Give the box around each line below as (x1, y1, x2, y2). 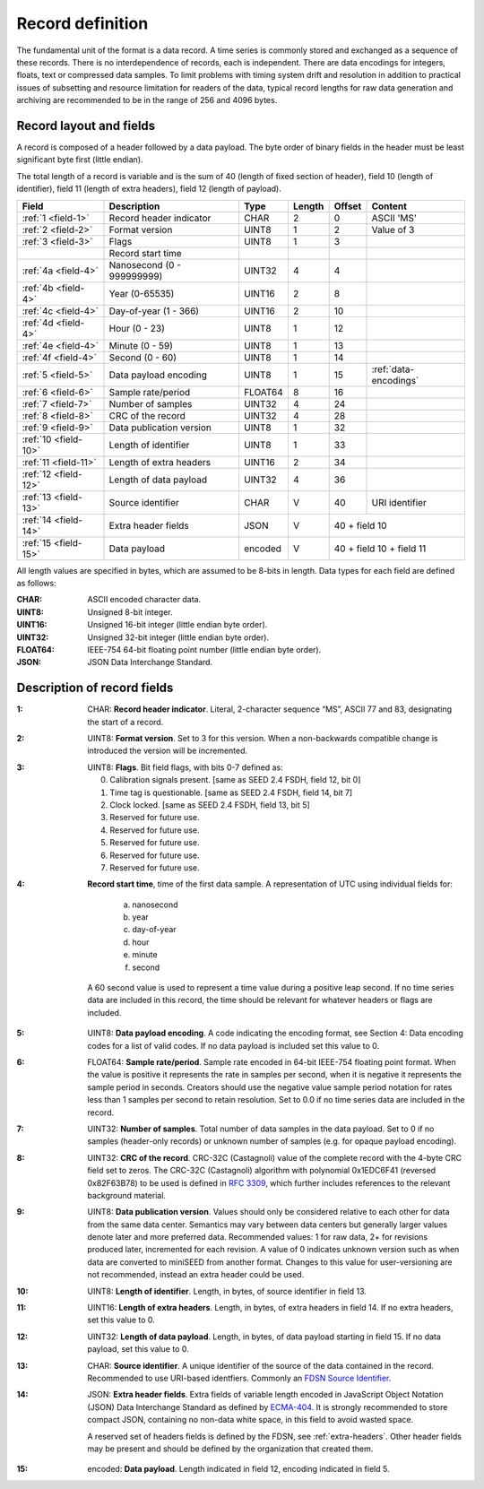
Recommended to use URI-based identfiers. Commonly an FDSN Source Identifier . (87, 1372, 392, 1383)
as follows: (16, 577, 57, 588)
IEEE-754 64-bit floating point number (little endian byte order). (87, 644, 322, 654)
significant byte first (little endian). (16, 154, 143, 165)
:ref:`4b (22, 281, 54, 294)
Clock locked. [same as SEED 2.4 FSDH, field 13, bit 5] (109, 799, 311, 810)
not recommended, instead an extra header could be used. (87, 1269, 305, 1280)
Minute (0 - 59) (108, 339, 174, 351)
